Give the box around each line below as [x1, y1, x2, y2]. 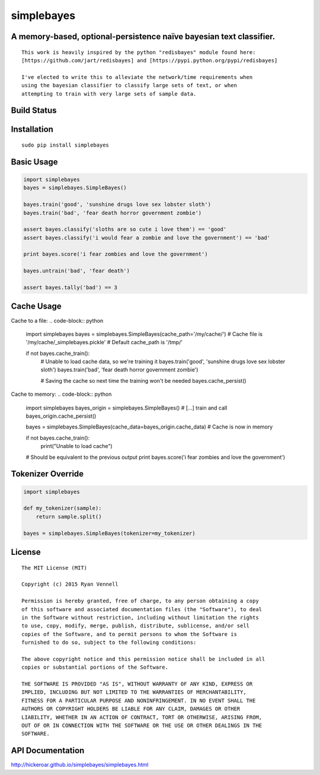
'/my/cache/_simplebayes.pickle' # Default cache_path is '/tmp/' [25, 339, 183, 346]
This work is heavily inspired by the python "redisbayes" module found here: [21, 49, 256, 56]
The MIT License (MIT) [21, 564, 88, 571]
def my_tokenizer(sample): [23, 505, 102, 512]
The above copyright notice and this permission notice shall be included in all [21, 656, 265, 662]
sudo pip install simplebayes [21, 141, 110, 148]
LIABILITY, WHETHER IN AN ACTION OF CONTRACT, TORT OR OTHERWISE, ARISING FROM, [21, 714, 263, 720]
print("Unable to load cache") [40, 443, 113, 450]
